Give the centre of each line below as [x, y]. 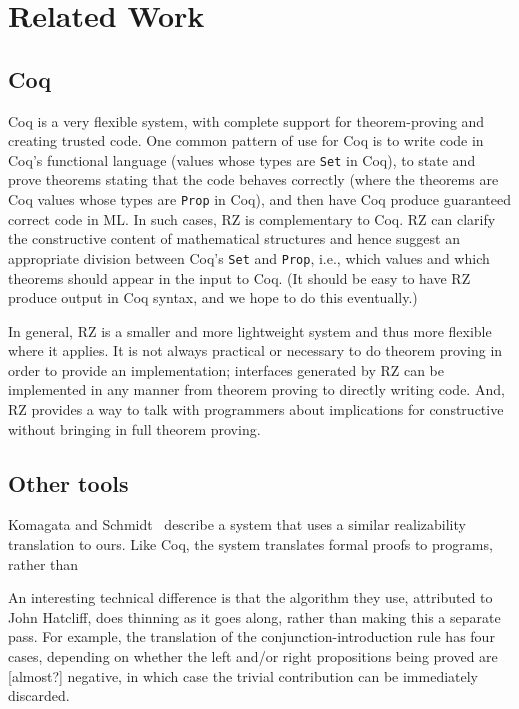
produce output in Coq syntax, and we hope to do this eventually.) [213, 297]
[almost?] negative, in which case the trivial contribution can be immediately [243, 675]
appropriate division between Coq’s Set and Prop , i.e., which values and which [249, 257]
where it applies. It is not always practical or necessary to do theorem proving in [255, 350]
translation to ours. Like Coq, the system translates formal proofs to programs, [250, 544]
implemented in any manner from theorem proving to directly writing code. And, [256, 389]
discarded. [39, 695]
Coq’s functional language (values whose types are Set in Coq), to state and [242, 159]
